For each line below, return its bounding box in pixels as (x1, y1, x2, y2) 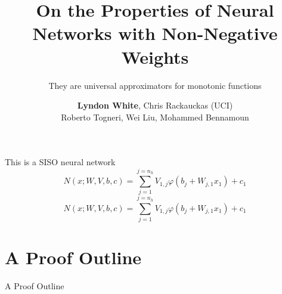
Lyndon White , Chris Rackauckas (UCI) (77, 99, 233, 112)
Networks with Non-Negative (32, 21, 278, 45)
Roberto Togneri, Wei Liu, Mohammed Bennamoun (61, 110, 249, 123)
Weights (121, 44, 189, 69)
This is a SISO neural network (5, 156, 116, 168)
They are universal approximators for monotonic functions (48, 79, 262, 91)
